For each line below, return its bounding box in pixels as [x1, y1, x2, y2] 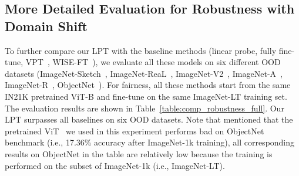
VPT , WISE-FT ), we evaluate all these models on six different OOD [25, 56, 281, 68]
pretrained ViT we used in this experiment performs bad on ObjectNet [5, 124, 264, 137]
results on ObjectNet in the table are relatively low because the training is [5, 147, 273, 160]
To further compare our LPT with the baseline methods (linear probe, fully [5, 44, 277, 56]
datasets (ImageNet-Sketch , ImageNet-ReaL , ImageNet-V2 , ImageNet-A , [5, 67, 283, 79]
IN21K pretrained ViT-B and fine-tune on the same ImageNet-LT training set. [5, 90, 287, 102]
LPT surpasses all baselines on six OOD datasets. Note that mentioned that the [5, 113, 293, 126]
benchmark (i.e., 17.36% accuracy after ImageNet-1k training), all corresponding [5, 136, 295, 148]
